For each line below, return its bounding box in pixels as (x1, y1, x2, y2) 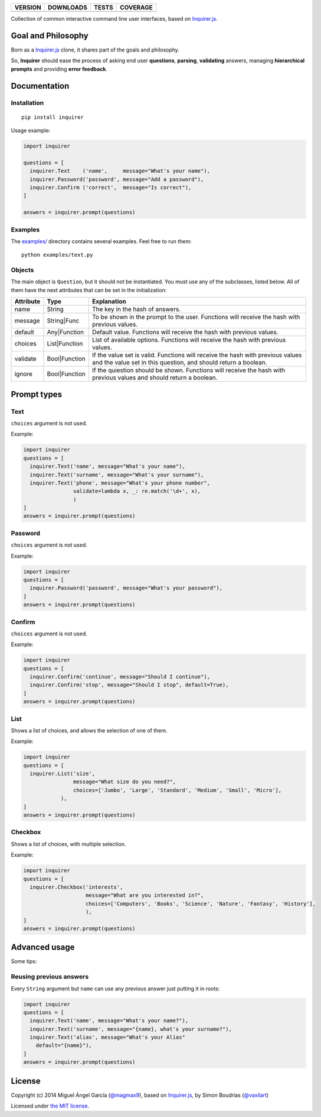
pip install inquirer (21, 114, 84, 121)
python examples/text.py (21, 251, 93, 259)
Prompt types (11, 389, 62, 399)
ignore (14, 370, 32, 378)
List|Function (47, 340, 83, 348)
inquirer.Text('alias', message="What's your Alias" (30, 1034, 185, 1041)
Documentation (11, 80, 70, 91)
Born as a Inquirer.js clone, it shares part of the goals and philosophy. (11, 46, 180, 53)
